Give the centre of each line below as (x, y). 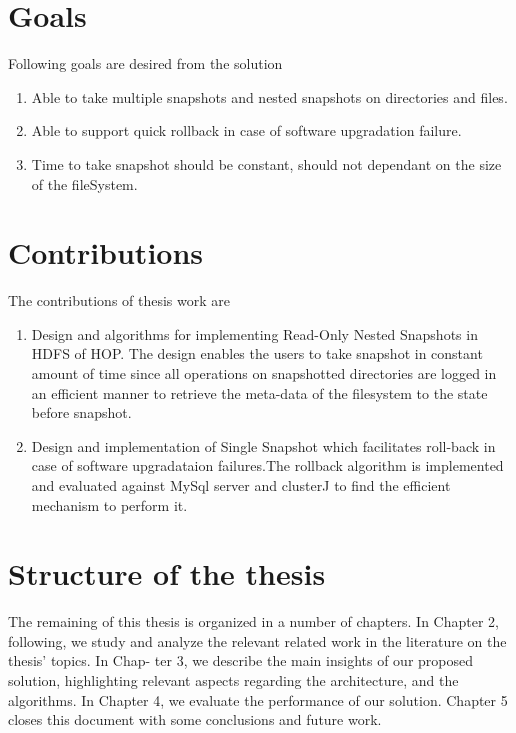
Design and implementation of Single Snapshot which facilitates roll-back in (263, 445)
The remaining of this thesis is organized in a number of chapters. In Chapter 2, (253, 621)
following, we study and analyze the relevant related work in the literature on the (257, 640)
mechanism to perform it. (109, 504)
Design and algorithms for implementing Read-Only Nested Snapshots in (254, 333)
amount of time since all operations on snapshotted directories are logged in (264, 373)
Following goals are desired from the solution (145, 63)
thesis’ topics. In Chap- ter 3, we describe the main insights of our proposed (241, 660)
